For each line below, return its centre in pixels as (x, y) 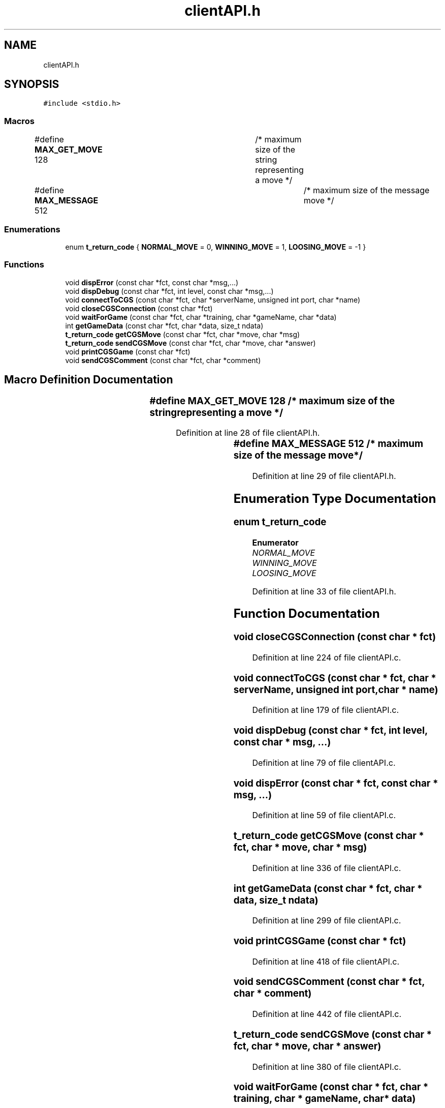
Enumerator (275, 542)
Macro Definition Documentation (89, 380)
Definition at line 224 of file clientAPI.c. (327, 658)
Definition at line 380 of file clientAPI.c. (327, 1067)
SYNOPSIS (32, 84)
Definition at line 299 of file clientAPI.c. (327, 921)
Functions (24, 265)
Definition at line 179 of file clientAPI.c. (325, 710)
